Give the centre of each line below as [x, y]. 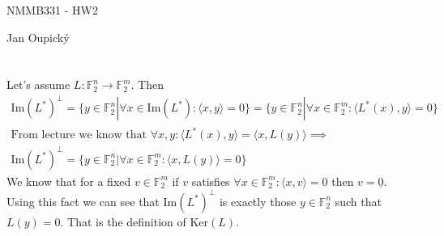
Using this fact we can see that [83, 201]
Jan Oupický [38, 37]
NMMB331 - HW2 [52, 10]
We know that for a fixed [69, 181]
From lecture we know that [79, 135]
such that [358, 201]
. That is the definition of [123, 221]
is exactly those [258, 201]
